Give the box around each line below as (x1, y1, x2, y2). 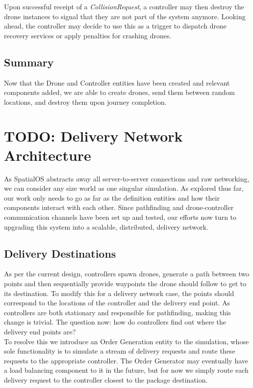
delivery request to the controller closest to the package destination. (4, 374, 208, 385)
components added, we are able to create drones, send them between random (4, 87, 235, 97)
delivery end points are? (4, 327, 76, 336)
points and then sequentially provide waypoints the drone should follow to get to (4, 278, 247, 289)
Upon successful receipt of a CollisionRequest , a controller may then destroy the (4, 1, 244, 11)
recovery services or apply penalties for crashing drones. (4, 30, 172, 40)
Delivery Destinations (4, 245, 116, 261)
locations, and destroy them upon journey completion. (4, 96, 167, 107)
